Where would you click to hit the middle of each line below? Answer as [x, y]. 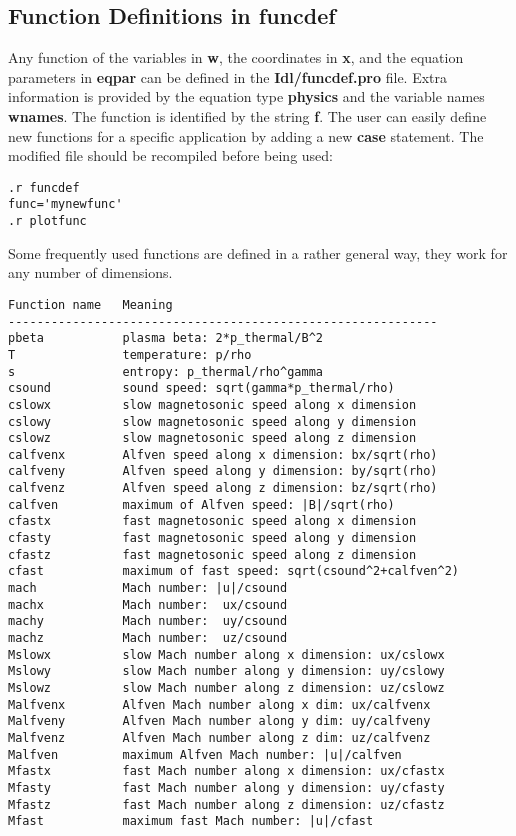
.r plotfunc [47, 221]
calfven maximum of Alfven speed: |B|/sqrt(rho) [201, 504]
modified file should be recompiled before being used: [170, 155]
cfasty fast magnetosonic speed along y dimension [212, 538]
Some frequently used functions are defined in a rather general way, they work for [258, 252]
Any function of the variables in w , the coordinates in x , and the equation [236, 57]
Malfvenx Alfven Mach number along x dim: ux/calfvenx [219, 704]
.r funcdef [44, 187]
